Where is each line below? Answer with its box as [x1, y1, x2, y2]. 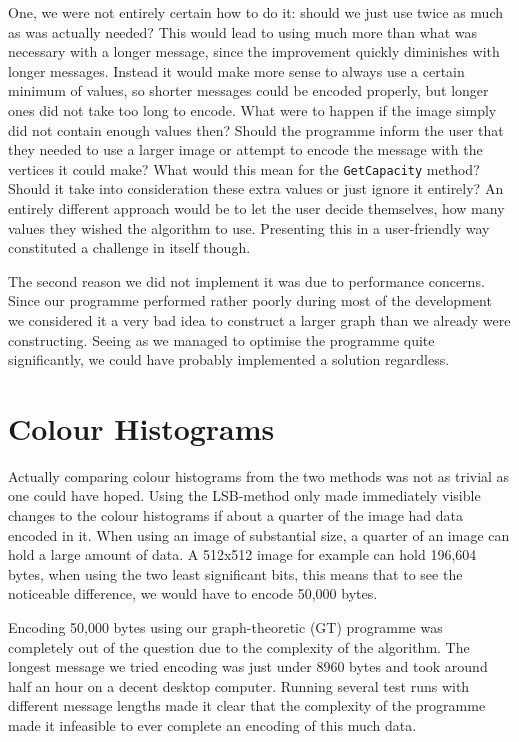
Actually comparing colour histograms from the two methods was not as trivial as [8, 465, 510, 486]
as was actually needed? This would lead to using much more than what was [8, 21, 477, 42]
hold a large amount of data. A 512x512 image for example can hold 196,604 [8, 544, 477, 565]
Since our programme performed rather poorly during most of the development [8, 290, 492, 311]
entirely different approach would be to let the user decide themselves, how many [8, 198, 505, 218]
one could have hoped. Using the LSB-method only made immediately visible [8, 485, 481, 506]
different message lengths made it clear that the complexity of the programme [8, 695, 486, 716]
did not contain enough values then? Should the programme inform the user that [8, 119, 504, 140]
